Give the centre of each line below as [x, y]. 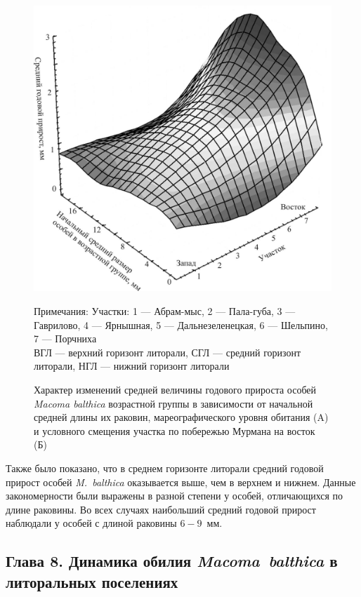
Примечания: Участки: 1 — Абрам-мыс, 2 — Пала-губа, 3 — [165, 311]
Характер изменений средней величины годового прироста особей [175, 389]
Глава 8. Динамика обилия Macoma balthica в [172, 561]
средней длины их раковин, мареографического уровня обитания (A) [181, 417]
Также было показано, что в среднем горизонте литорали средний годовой [165, 468]
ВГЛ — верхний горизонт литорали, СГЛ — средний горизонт [168, 352]
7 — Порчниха [65, 338]
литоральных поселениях [92, 581]
